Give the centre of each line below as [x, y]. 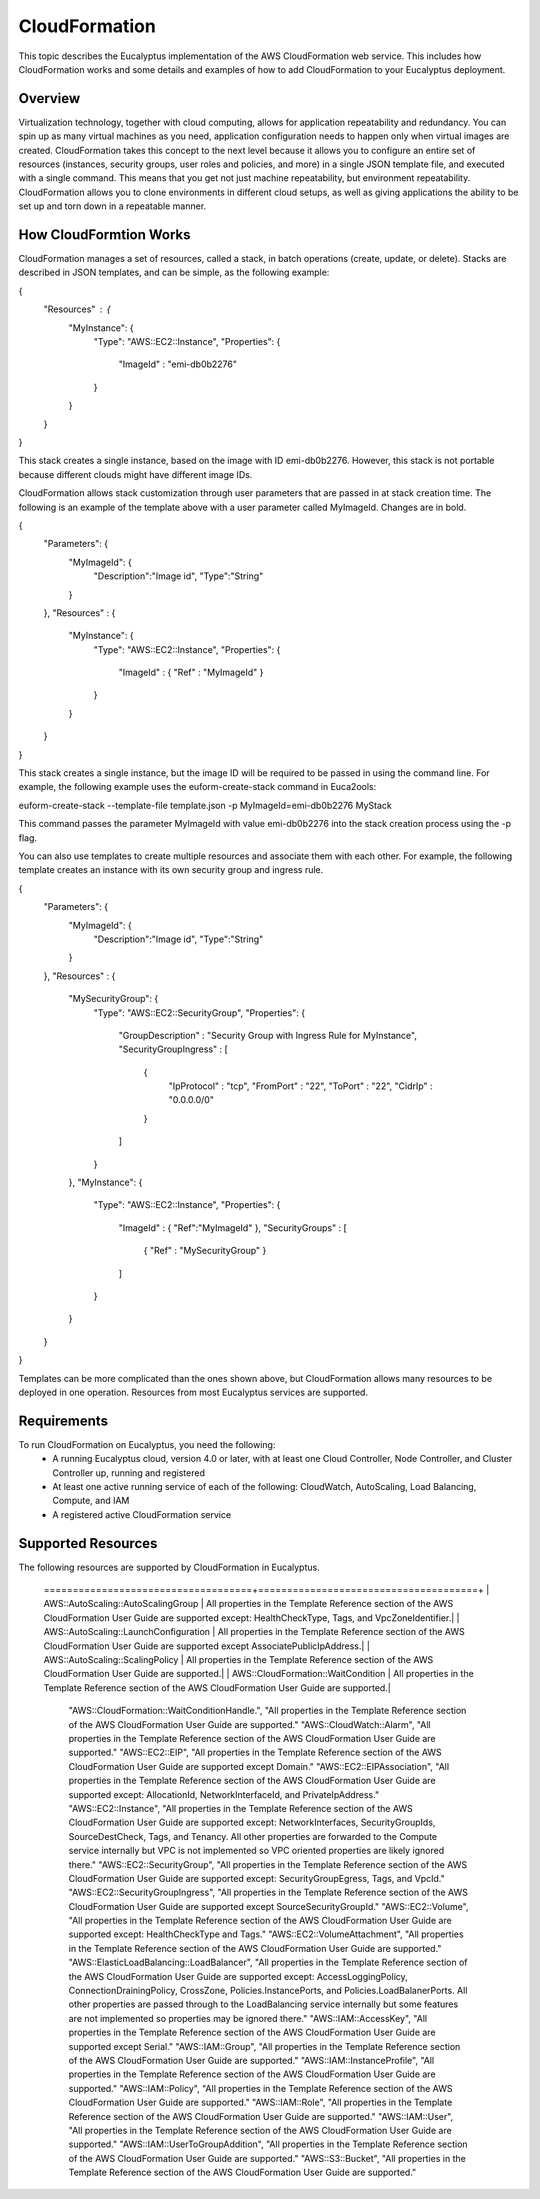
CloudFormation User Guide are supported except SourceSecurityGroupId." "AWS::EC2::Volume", [268, 1906]
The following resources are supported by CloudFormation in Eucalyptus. [169, 1567]
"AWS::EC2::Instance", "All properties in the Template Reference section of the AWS [241, 1808]
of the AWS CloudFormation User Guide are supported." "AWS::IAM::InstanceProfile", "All [251, 2060]
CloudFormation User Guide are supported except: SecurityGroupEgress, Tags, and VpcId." [256, 1878]
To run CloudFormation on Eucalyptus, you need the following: [147, 1444]
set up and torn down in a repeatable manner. [112, 206]
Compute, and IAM [91, 1501]
